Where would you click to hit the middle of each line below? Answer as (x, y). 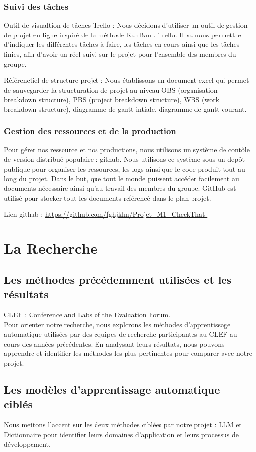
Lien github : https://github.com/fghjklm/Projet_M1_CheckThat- (106, 214)
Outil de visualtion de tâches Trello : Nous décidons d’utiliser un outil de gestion (126, 25)
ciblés (18, 404)
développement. (27, 444)
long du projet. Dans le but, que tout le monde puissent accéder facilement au (122, 178)
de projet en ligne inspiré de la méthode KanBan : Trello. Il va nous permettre (123, 34)
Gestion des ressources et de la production (90, 131)
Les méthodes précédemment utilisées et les (118, 279)
